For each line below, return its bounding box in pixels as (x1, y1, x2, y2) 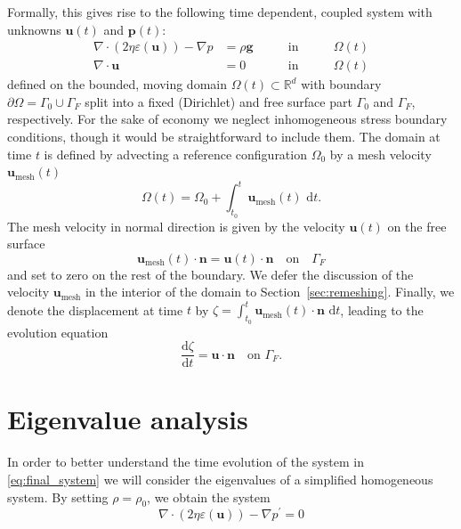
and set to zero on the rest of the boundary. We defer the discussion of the (7, 264, 414, 283)
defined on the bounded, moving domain (7, 75, 227, 94)
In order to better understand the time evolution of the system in (7, 452, 364, 471)
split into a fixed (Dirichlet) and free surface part (85, 92, 352, 110)
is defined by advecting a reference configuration (44, 144, 307, 163)
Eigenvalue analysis (7, 401, 248, 437)
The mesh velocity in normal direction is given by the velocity (7, 216, 345, 235)
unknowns (7, 20, 61, 38)
